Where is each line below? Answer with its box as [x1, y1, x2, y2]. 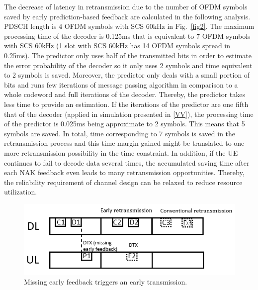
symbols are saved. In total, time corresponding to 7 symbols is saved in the [4, 128, 236, 138]
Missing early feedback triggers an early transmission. [24, 277, 187, 287]
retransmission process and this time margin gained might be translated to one [4, 138, 245, 148]
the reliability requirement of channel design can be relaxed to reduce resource [4, 177, 243, 187]
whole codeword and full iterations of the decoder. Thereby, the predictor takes [4, 89, 245, 99]
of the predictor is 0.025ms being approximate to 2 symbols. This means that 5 [4, 118, 245, 129]
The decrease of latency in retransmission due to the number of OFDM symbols [4, 1, 248, 11]
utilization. [4, 187, 37, 197]
